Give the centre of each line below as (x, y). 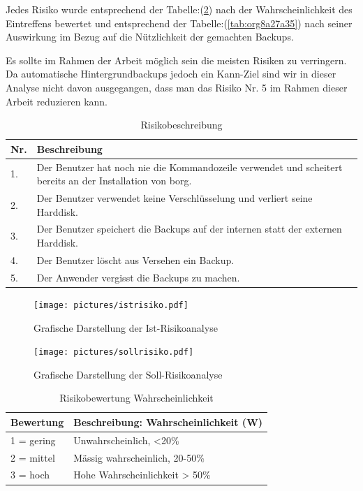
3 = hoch (30, 475)
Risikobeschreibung (181, 125)
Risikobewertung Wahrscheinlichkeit (136, 398)
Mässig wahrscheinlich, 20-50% (139, 457)
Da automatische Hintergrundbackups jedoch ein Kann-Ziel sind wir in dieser (171, 74)
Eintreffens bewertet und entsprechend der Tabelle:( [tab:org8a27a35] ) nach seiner (179, 23)
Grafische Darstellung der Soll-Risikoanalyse (128, 374)
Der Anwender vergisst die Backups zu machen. (138, 277)
